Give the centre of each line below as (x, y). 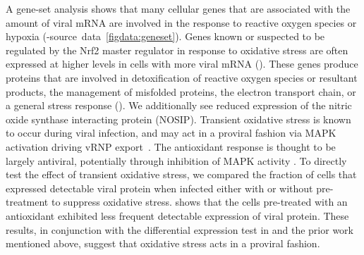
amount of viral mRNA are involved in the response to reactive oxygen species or (181, 22)
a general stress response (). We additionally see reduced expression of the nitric (179, 105)
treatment (27, 202)
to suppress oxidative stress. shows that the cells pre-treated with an (199, 202)
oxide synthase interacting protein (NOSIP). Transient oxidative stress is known (178, 119)
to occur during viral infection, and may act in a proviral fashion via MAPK (171, 133)
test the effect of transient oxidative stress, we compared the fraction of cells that (181, 174)
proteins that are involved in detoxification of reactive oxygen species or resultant (182, 77)
